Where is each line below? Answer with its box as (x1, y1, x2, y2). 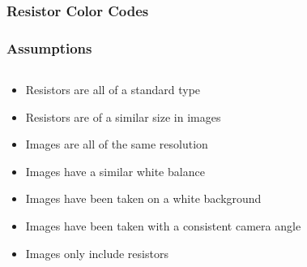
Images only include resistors (25, 244, 168, 261)
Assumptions (6, 37, 92, 58)
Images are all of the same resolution (25, 136, 208, 153)
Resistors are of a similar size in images (25, 108, 221, 125)
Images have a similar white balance (25, 162, 205, 179)
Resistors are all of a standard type (25, 81, 201, 98)
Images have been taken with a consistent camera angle (25, 217, 301, 235)
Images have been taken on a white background (25, 190, 262, 207)
